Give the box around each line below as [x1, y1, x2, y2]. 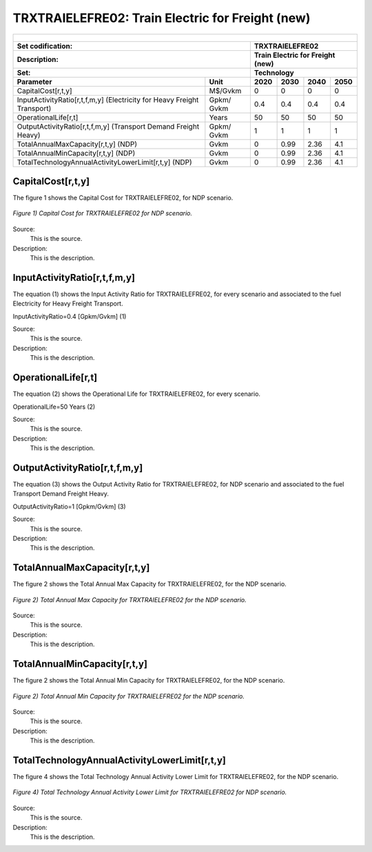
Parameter [17, 76, 52, 86]
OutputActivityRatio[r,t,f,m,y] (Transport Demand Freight [17, 121, 200, 131]
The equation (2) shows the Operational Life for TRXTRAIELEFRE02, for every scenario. [12, 390, 261, 398]
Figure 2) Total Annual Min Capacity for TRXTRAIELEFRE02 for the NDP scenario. [12, 692, 245, 700]
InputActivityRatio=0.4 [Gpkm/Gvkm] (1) [12, 312, 127, 320]
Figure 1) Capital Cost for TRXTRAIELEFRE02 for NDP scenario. [12, 209, 193, 217]
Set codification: [17, 41, 73, 51]
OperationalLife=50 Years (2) [12, 403, 96, 411]
